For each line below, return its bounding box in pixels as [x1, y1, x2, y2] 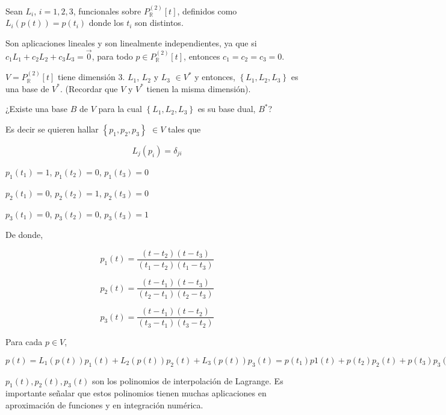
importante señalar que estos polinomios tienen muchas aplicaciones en [5, 387, 267, 399]
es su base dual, [197, 102, 256, 115]
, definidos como [177, 4, 237, 17]
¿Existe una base [5, 102, 68, 115]
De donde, [5, 228, 43, 241]
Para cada [5, 335, 43, 348]
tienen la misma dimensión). [146, 82, 251, 95]
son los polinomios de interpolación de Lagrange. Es [91, 374, 283, 387]
